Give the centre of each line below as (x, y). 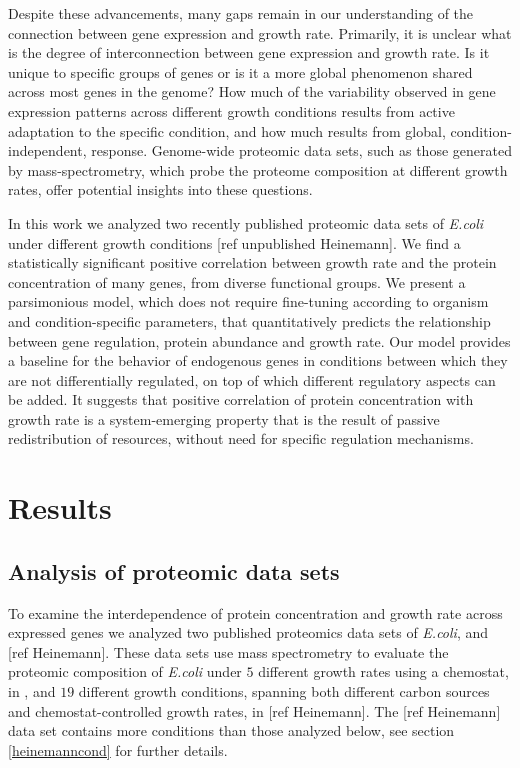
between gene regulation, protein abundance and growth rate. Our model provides (259, 340)
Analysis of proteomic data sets (174, 570)
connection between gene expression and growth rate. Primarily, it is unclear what (260, 32)
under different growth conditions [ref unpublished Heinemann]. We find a (234, 242)
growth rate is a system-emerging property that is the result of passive (224, 418)
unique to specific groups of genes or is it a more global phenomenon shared (240, 71)
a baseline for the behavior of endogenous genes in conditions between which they (258, 360)
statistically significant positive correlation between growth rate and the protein (252, 262)
